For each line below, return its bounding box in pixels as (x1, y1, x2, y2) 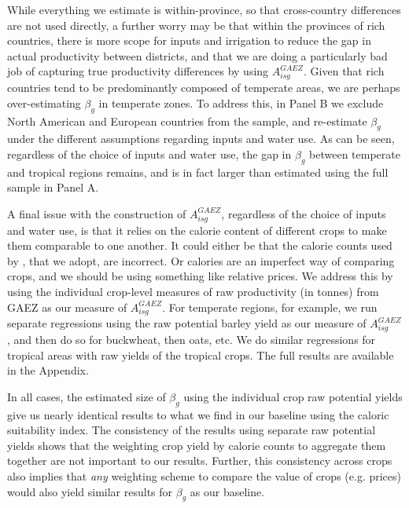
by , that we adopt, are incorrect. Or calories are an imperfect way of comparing (7, 252, 395, 269)
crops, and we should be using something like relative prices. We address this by (7, 268, 393, 284)
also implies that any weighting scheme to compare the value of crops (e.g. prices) (7, 468, 401, 484)
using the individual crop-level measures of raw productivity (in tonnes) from (7, 283, 379, 299)
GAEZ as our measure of (7, 298, 127, 315)
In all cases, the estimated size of (7, 388, 166, 404)
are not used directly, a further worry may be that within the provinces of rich (7, 16, 385, 33)
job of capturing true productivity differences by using (7, 63, 269, 79)
